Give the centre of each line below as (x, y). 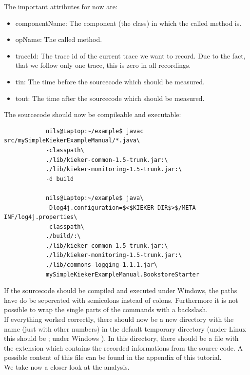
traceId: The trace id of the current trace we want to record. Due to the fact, (130, 55)
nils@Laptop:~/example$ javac (95, 131)
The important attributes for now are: (61, 6)
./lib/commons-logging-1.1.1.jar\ (101, 265)
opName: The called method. (59, 39)
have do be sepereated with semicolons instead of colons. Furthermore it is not (121, 300)
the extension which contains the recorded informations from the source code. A (124, 347)
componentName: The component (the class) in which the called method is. (128, 23)
